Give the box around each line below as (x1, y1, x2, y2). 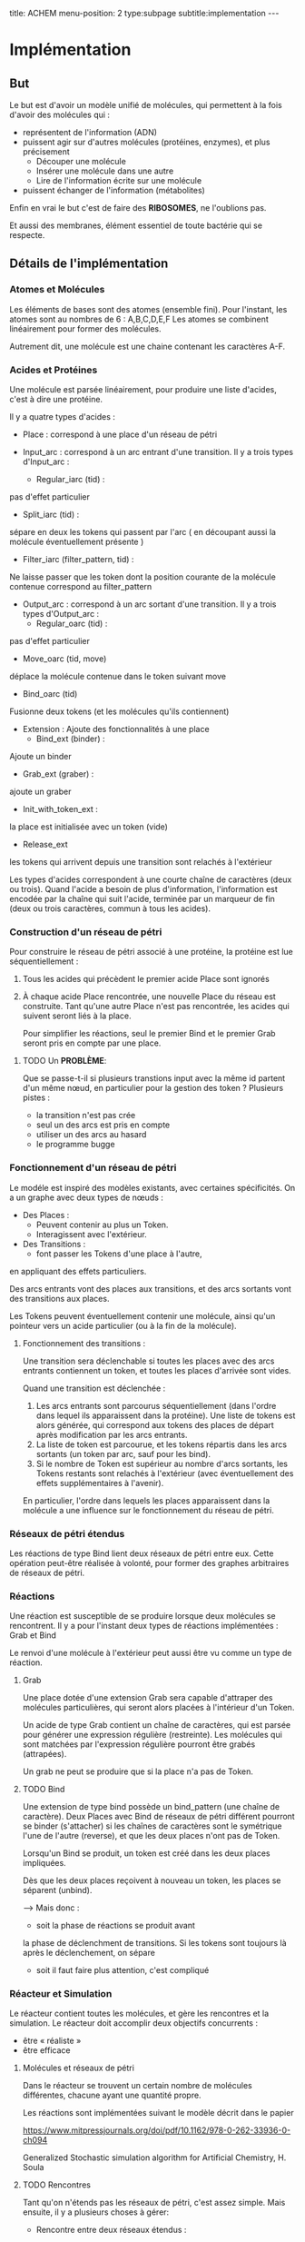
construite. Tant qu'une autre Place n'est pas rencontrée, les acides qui (22, 1001, 290, 1012)
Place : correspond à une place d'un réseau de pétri (22, 429, 218, 440)
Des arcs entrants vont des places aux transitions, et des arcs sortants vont (9, 1283, 292, 1294)
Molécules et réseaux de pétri (22, 2062, 134, 2074)
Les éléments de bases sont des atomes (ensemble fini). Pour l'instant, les (9, 303, 288, 314)
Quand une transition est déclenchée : (22, 1383, 166, 1394)
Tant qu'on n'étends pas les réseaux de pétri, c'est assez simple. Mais (22, 2197, 286, 2208)
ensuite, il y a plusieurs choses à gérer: (22, 2207, 170, 2217)
